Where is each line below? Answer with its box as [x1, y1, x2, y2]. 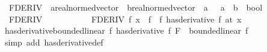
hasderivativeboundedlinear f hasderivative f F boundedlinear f [4, 24, 248, 37]
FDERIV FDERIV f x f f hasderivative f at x [8, 12, 242, 25]
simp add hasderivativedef [4, 35, 103, 48]
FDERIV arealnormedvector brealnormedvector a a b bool [8, 1, 263, 13]
